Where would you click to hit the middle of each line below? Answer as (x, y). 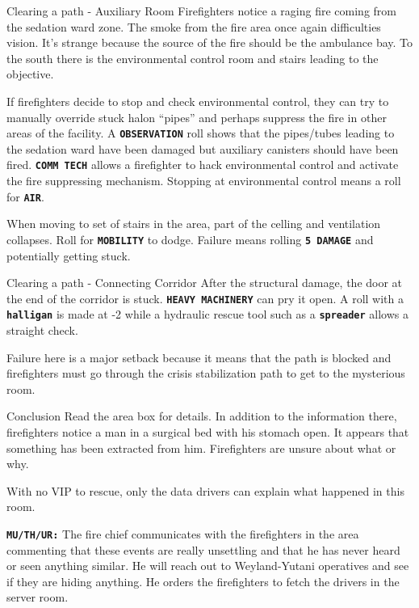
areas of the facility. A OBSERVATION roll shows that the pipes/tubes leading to (201, 133)
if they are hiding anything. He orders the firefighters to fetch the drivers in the (203, 581)
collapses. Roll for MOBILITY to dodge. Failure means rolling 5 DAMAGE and (190, 239)
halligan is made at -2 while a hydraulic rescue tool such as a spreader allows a (208, 314)
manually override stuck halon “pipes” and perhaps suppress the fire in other (197, 117)
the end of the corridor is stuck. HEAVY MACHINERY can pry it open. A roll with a (205, 298)
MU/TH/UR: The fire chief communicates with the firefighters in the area (183, 534)
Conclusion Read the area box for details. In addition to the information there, (202, 416)
